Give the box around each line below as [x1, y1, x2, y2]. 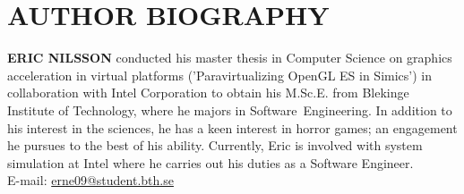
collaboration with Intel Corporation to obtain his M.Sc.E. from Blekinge [7, 83, 409, 102]
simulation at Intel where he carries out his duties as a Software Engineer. [7, 153, 414, 172]
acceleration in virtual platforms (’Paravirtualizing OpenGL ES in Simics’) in [7, 65, 432, 84]
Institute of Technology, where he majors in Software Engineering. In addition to [7, 100, 452, 119]
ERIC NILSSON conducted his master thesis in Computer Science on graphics [7, 48, 452, 67]
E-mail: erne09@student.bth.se [7, 171, 174, 190]
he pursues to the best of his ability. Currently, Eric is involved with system [7, 136, 423, 155]
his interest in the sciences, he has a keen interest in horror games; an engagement [7, 118, 458, 137]
